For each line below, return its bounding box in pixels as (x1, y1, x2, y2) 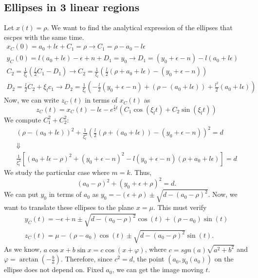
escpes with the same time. (4, 32, 84, 42)
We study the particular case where (4, 167, 110, 177)
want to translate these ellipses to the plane (4, 202, 134, 212)
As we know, (4, 244, 42, 254)
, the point (132, 254, 165, 264)
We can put (4, 189, 38, 199)
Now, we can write (4, 95, 59, 105)
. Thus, (130, 167, 152, 177)
